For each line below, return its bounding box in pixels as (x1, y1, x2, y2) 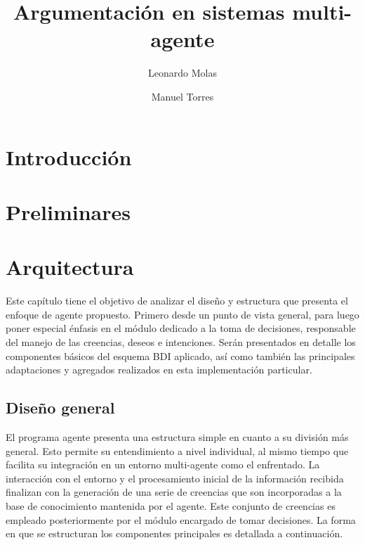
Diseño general (6, 397, 115, 418)
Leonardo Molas (148, 65, 217, 80)
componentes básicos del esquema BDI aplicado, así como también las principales (6, 348, 355, 363)
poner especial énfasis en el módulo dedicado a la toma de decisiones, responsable (6, 321, 356, 335)
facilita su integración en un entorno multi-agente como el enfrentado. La (6, 457, 320, 472)
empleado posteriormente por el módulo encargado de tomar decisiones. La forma (6, 512, 356, 527)
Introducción (6, 142, 132, 171)
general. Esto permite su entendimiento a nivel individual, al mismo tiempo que (6, 443, 349, 458)
